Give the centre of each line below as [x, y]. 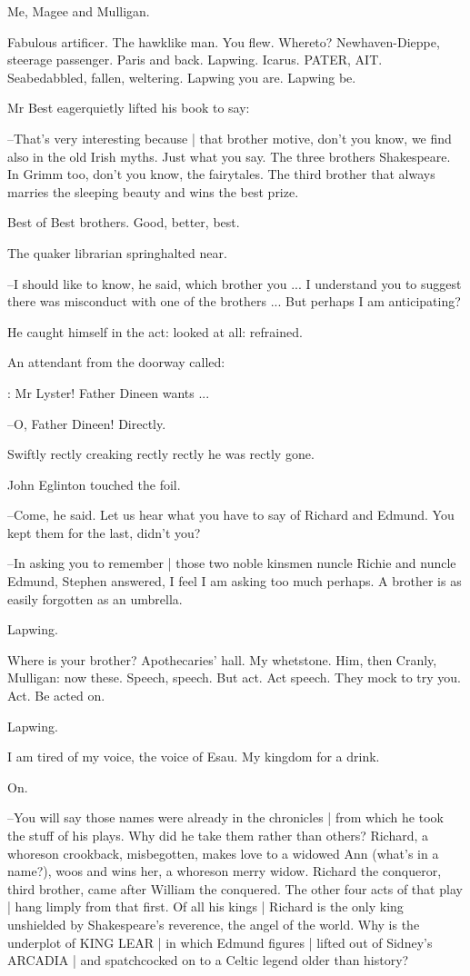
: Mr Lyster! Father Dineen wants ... [109, 392]
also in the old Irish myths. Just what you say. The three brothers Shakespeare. [229, 156]
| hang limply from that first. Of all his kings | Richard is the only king [205, 906]
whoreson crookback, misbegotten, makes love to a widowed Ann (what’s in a [223, 853]
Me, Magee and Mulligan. [79, 11]
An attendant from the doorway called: [116, 362]
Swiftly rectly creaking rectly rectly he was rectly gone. [161, 454]
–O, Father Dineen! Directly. [87, 423]
